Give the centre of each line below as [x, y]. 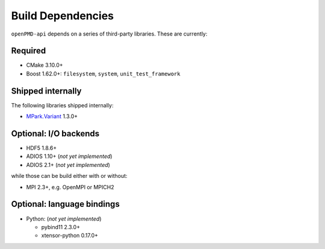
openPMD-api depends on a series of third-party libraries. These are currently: [109, 34]
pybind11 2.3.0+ [61, 227]
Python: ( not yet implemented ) [64, 219]
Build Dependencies [63, 16]
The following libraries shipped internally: [62, 105]
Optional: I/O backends [55, 134]
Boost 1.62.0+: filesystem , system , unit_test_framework [103, 74]
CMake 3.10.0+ [45, 65]
